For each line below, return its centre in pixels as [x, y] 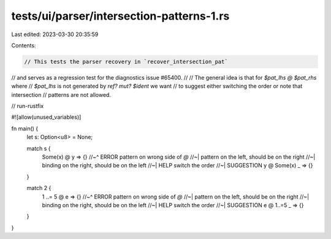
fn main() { [25, 128]
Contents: [24, 45]
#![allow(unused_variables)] [46, 117]
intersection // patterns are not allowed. [61, 94]
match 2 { [39, 188]
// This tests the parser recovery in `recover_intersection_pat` [126, 62]
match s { [39, 148]
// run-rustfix [28, 106]
